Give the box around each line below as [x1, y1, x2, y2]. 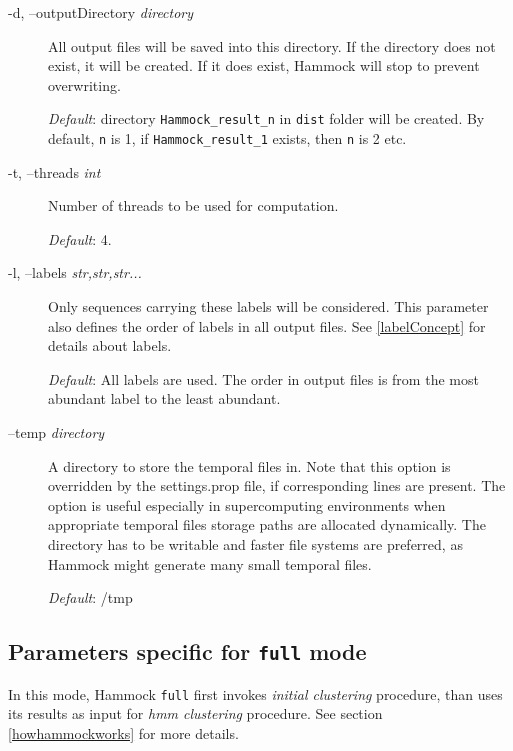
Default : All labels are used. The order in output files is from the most [48, 368, 479, 389]
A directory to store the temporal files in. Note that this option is [48, 455, 451, 476]
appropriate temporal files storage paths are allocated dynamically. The [48, 514, 486, 535]
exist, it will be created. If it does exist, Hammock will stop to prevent [48, 55, 480, 76]
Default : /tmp [48, 587, 133, 608]
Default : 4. [48, 228, 112, 249]
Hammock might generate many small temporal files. [48, 553, 372, 574]
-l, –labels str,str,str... [8, 262, 142, 283]
